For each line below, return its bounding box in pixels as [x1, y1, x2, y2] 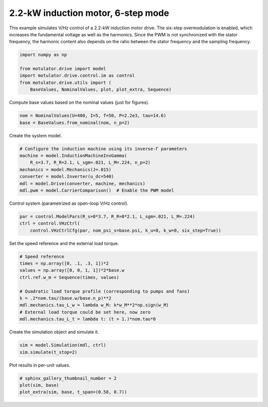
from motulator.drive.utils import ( [19, 80, 112, 85]
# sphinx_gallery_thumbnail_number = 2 [19, 375, 117, 381]
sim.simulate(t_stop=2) [19, 349, 78, 355]
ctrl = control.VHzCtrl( [19, 221, 80, 226]
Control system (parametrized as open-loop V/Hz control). [9, 200, 129, 206]
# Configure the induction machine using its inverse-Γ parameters [19, 146, 188, 152]
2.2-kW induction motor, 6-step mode [9, 7, 169, 18]
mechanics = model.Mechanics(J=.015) [19, 166, 112, 172]
